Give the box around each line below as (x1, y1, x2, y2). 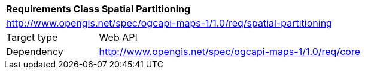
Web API (99, 31, 138, 43)
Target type (6, 31, 58, 43)
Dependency (6, 46, 63, 57)
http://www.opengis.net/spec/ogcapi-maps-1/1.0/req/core (99, 46, 360, 57)
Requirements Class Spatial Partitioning (6, 3, 191, 15)
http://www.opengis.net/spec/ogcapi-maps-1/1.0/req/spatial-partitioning (6, 17, 332, 29)
